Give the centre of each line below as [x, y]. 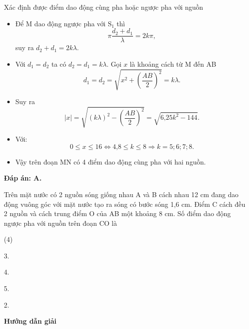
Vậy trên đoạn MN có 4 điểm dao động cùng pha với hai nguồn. [110, 161]
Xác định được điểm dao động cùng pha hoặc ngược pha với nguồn [104, 7]
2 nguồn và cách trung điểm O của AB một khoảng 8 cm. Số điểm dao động [117, 213]
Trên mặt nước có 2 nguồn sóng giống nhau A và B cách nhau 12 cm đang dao [121, 194]
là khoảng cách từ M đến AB [173, 64]
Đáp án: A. [23, 178]
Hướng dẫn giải [30, 321]
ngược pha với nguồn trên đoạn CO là [61, 223]
